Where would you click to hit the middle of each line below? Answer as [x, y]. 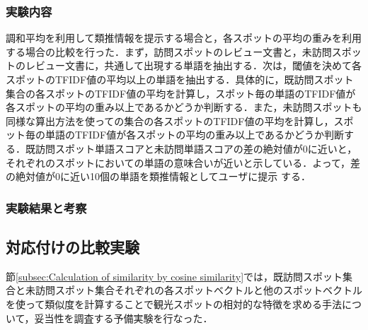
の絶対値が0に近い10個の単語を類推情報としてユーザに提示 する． [158, 176]
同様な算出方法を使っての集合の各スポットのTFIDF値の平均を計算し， [170, 120]
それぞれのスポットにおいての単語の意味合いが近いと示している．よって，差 [183, 162]
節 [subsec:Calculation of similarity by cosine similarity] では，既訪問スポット [174, 276]
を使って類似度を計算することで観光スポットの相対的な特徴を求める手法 [174, 304]
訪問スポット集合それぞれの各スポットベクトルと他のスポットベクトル [199, 290]
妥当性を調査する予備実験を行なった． [123, 318]
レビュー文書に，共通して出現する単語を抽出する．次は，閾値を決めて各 [193, 65]
